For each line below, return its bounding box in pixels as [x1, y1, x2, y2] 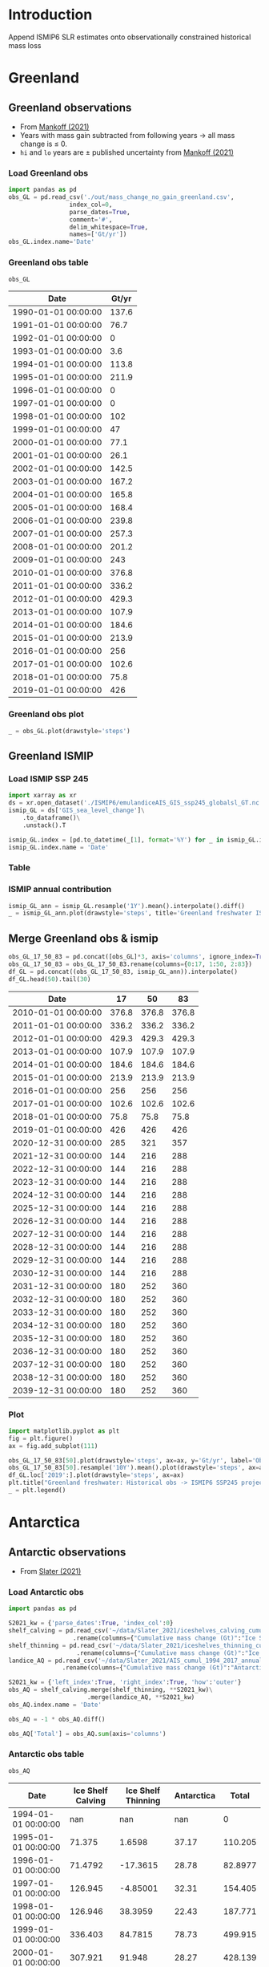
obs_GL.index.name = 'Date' [8, 238, 94, 246]
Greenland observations [8, 100, 132, 114]
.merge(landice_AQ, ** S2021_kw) [86, 1693, 195, 1701]
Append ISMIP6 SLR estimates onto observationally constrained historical [8, 32, 251, 42]
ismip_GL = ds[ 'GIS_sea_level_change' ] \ [8, 806, 146, 815]
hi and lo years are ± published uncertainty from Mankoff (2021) [19, 147, 235, 157]
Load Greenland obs [8, 167, 89, 178]
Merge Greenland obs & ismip [8, 931, 159, 945]
